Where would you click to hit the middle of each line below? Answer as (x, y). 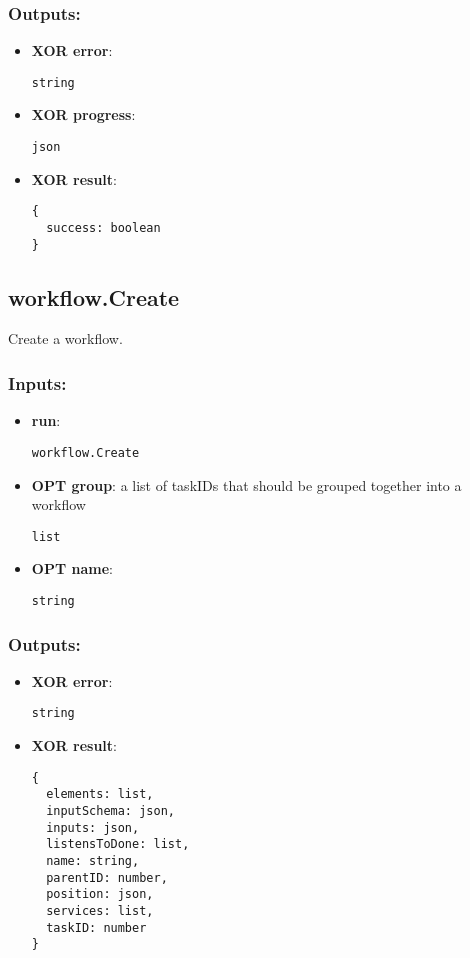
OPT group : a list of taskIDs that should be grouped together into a (246, 484)
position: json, (100, 894)
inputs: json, (93, 827)
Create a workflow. (65, 338)
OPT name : (72, 568)
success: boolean (103, 227)
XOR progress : (83, 114)
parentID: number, (107, 877)
